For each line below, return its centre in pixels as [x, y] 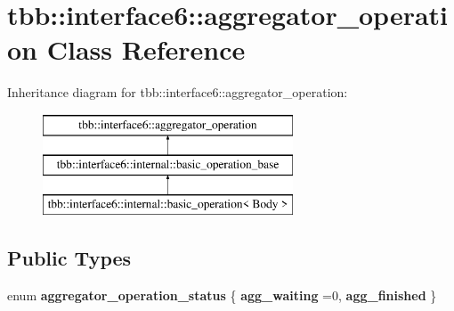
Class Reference [146, 49]
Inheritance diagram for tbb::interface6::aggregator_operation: [178, 92]
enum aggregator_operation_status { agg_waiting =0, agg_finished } [222, 295]
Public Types [69, 258]
